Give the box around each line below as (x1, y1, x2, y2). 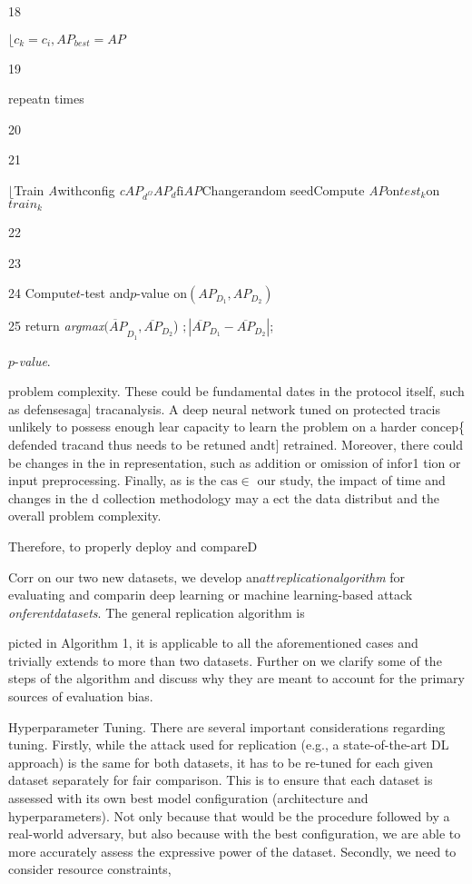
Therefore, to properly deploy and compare (8, 536, 248, 555)
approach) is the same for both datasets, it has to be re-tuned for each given (8, 752, 433, 771)
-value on (136, 283, 187, 303)
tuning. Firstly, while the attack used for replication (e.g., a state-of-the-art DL (8, 735, 449, 754)
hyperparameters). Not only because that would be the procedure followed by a (8, 806, 450, 825)
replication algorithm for (275, 567, 406, 586)
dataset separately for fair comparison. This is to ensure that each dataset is (8, 770, 433, 790)
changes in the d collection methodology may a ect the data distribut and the (8, 488, 440, 507)
